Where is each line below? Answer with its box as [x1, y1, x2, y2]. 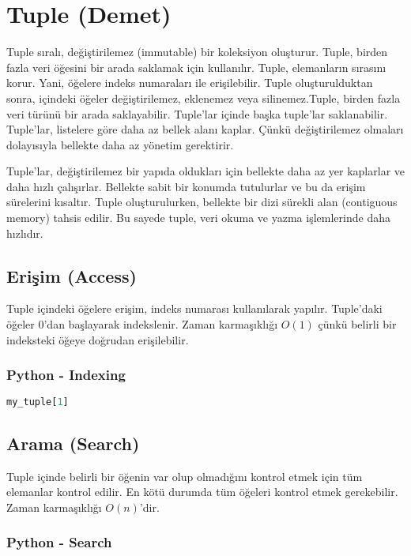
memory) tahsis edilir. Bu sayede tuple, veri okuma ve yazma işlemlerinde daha [6, 209, 390, 226]
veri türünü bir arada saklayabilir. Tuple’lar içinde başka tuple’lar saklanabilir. [6, 105, 388, 122]
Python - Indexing [6, 365, 126, 385]
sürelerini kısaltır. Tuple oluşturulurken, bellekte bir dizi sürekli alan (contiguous [6, 193, 398, 210]
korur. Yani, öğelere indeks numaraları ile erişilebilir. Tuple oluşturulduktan [6, 74, 373, 91]
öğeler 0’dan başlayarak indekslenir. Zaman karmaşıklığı [6, 316, 278, 332]
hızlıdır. [6, 224, 43, 241]
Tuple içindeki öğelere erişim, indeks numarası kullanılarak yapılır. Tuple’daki [6, 300, 383, 317]
